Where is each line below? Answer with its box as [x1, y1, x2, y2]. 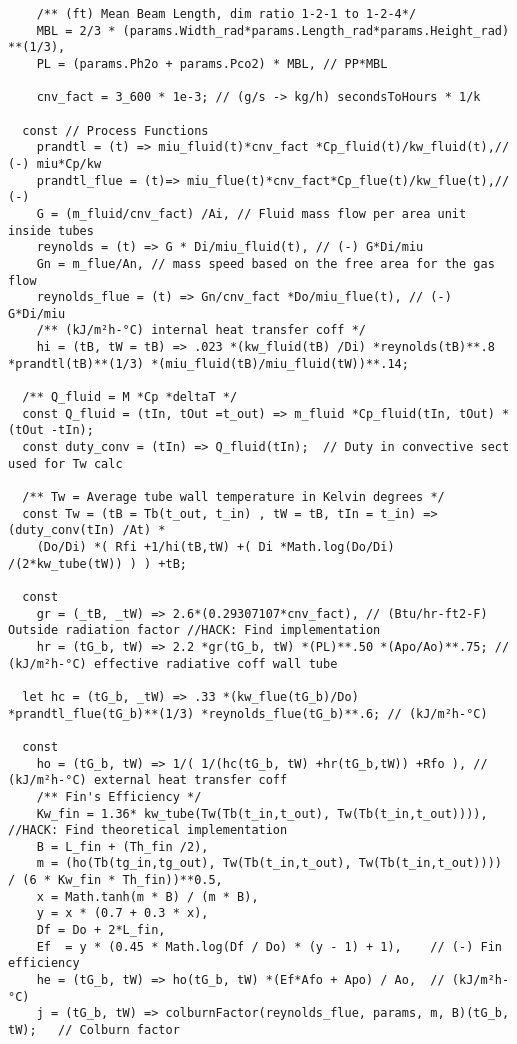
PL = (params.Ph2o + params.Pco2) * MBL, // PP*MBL [36, 56, 388, 71]
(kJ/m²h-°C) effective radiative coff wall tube [8, 656, 338, 671]
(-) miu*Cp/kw [8, 156, 102, 171]
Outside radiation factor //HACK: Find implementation [8, 623, 381, 638]
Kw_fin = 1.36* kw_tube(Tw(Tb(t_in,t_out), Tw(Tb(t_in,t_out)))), [36, 806, 488, 821]
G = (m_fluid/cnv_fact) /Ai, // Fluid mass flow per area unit [36, 206, 467, 221]
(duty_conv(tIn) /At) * [8, 523, 166, 538]
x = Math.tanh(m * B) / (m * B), [36, 889, 259, 904]
